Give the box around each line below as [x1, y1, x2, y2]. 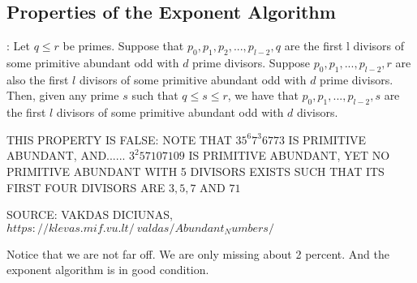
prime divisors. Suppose [192, 54, 311, 71]
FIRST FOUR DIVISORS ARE [6, 178, 166, 195]
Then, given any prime [6, 87, 119, 104]
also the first [6, 71, 69, 88]
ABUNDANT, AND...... [6, 147, 126, 164]
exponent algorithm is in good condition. [6, 261, 209, 278]
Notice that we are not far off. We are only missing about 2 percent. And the [6, 245, 390, 262]
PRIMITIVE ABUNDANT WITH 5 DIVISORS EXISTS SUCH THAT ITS [6, 162, 385, 179]
